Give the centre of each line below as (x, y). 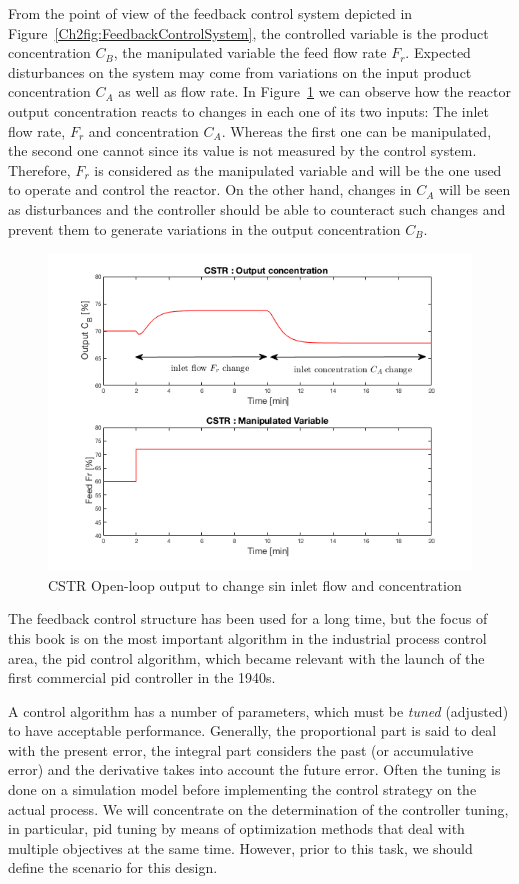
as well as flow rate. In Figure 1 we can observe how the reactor (314, 91)
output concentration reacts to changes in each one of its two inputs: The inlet (249, 110)
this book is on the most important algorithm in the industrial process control (247, 637)
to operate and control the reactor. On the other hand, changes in (210, 189)
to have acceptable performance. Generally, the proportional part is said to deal (252, 730)
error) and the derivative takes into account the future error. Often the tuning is (254, 769)
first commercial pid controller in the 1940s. (142, 677)
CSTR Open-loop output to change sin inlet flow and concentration (255, 584)
